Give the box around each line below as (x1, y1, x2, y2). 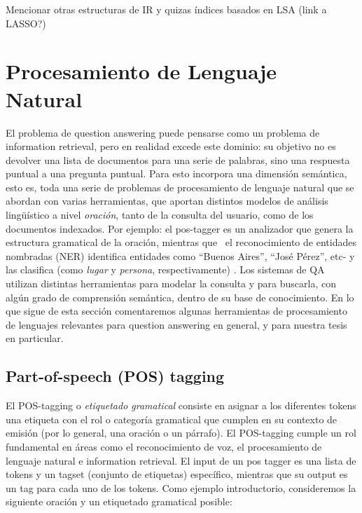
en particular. (6, 331, 64, 346)
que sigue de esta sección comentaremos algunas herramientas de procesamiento (6, 303, 347, 318)
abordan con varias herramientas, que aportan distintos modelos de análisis (6, 193, 328, 208)
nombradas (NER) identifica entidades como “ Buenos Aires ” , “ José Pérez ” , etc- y (6, 248, 355, 263)
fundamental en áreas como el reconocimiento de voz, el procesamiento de (6, 439, 322, 453)
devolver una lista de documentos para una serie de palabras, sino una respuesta (6, 152, 350, 167)
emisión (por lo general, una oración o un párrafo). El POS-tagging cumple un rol (6, 425, 356, 440)
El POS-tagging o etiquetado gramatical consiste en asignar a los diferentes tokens (6, 398, 356, 413)
